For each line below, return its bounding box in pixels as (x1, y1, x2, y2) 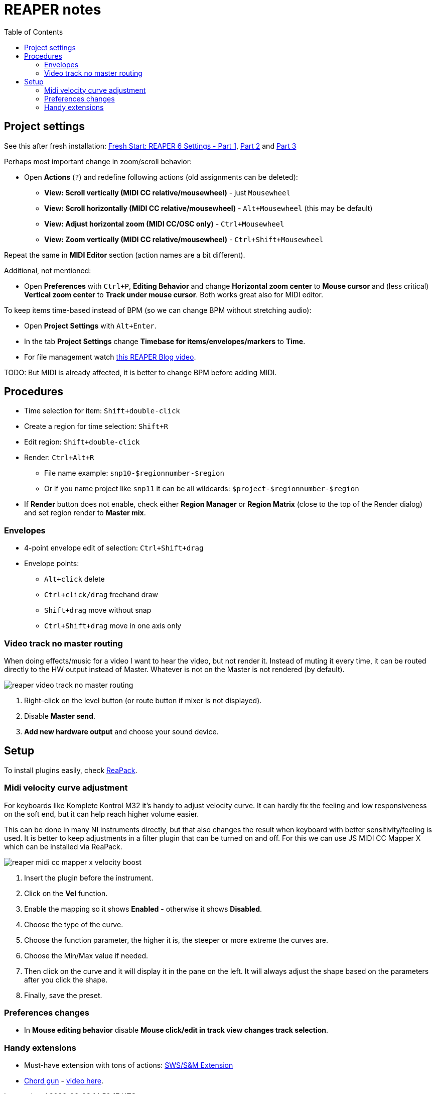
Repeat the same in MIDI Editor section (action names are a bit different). (4, 250, 245, 259)
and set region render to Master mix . (24, 508, 146, 517)
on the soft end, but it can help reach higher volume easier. (4, 809, 199, 818)
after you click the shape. (24, 975, 108, 984)
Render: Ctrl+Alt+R (24, 453, 94, 462)
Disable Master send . (24, 711, 95, 720)
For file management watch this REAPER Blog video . (24, 352, 196, 361)
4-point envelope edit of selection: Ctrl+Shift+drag (24, 543, 204, 553)
